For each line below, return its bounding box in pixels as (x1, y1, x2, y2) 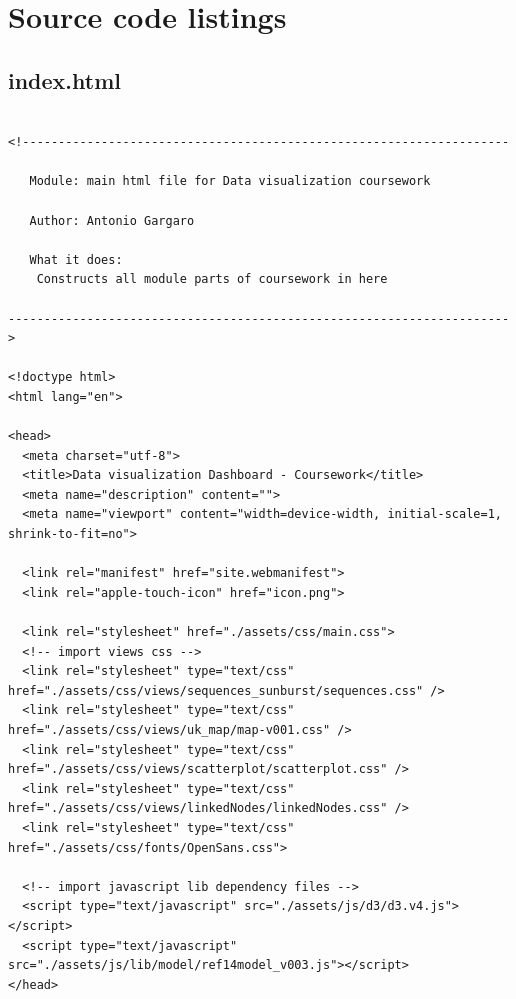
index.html (8, 64, 122, 95)
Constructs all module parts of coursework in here (36, 272, 388, 287)
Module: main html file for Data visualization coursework (29, 174, 431, 189)
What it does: (29, 252, 123, 267)
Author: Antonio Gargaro (29, 213, 195, 228)
